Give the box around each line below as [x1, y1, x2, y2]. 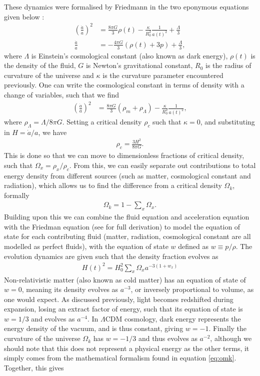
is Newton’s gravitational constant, [85, 60, 193, 70]
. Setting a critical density [62, 116, 142, 126]
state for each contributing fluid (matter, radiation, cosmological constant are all [4, 231, 251, 241]
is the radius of [205, 60, 251, 70]
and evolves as [31, 313, 75, 323]
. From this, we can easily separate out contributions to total [69, 159, 256, 170]
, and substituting [200, 116, 255, 126]
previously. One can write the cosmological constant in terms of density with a [4, 79, 244, 90]
